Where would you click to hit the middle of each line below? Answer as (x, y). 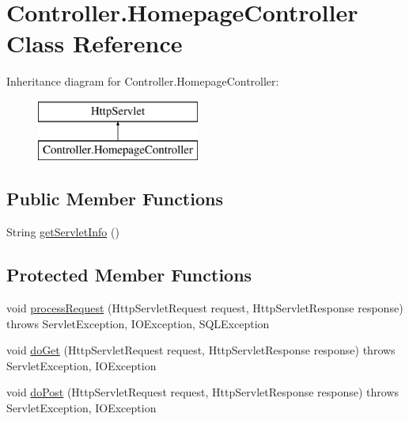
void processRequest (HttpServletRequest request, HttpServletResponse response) (205, 308)
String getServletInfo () (63, 232)
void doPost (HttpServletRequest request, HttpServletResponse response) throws (203, 392)
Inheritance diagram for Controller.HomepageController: (143, 81)
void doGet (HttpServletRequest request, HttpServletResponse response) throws (201, 350)
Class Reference (95, 43)
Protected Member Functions (129, 275)
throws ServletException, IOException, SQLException (138, 323)
